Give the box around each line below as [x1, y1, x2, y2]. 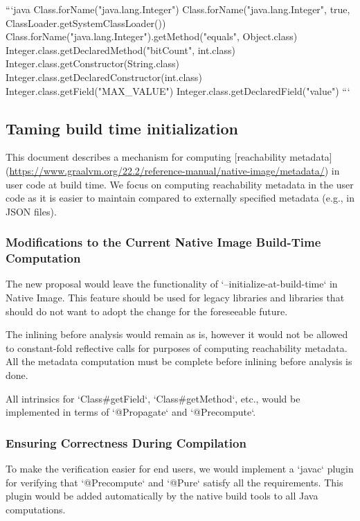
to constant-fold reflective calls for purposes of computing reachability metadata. [6, 340, 348, 355]
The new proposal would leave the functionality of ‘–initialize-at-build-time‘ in [6, 276, 338, 291]
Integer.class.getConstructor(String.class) [6, 56, 179, 71]
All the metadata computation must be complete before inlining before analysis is [6, 354, 352, 369]
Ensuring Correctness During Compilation [6, 434, 246, 451]
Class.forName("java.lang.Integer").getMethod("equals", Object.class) [6, 29, 298, 44]
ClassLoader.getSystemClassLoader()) [6, 15, 166, 30]
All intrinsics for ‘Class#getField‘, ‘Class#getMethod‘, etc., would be [6, 391, 300, 405]
